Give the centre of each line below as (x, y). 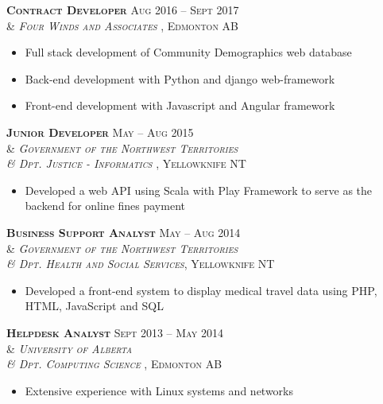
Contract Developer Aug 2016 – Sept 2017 (123, 10)
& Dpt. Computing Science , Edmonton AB (114, 364)
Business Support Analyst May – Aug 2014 (124, 232)
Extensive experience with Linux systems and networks (159, 390)
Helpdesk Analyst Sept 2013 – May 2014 (115, 332)
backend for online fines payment (105, 206)
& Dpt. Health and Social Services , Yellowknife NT (141, 264)
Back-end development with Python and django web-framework (180, 78)
